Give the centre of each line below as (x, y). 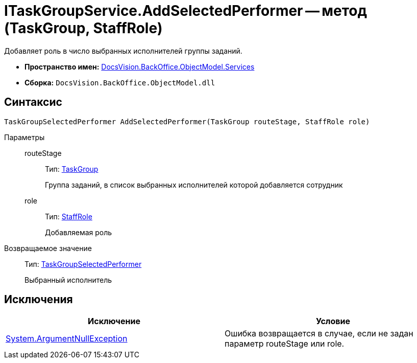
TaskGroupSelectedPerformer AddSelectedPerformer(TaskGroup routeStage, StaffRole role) (187, 121)
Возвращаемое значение (48, 248)
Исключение (114, 321)
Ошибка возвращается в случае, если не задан (319, 334)
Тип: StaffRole (69, 216)
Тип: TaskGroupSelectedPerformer (83, 264)
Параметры (24, 137)
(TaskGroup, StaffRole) (83, 28)
